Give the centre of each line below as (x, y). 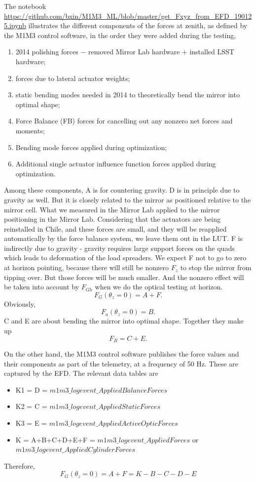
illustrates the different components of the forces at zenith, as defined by (138, 25)
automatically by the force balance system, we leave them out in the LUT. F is (123, 238)
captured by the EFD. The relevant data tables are (81, 373)
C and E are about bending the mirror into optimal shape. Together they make (124, 321)
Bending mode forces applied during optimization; (91, 147)
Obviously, (20, 303)
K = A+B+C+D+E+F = (55, 439)
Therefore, (19, 465)
